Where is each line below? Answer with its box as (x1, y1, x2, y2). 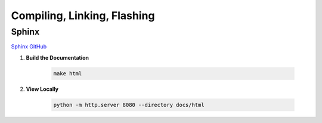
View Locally (26, 85, 59, 93)
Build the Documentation (26, 54, 89, 61)
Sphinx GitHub (11, 43, 47, 50)
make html (53, 70, 82, 77)
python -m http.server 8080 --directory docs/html (53, 102, 205, 108)
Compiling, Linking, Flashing (11, 9, 155, 22)
